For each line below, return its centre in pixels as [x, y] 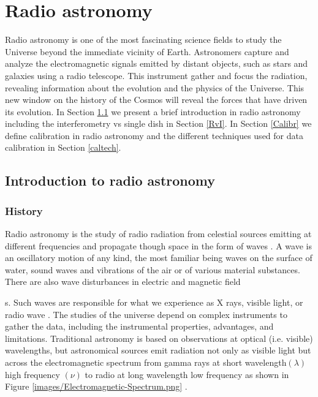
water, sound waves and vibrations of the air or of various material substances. [153, 269]
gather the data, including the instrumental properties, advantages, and [139, 326]
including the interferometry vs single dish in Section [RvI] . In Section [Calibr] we [158, 123]
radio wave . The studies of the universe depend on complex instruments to [146, 314]
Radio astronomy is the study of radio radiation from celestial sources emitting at [158, 234]
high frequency [32, 374]
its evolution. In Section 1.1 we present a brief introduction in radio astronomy [153, 111]
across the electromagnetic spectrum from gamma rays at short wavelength [146, 362]
